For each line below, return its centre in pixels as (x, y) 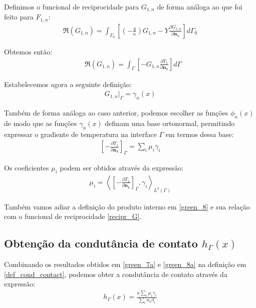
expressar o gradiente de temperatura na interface (80, 134)
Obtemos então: (28, 51)
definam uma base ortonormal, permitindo (170, 123)
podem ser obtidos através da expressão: (121, 167)
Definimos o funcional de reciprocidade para (72, 6)
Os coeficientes (27, 167)
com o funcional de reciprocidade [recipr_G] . (73, 216)
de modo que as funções (41, 123)
